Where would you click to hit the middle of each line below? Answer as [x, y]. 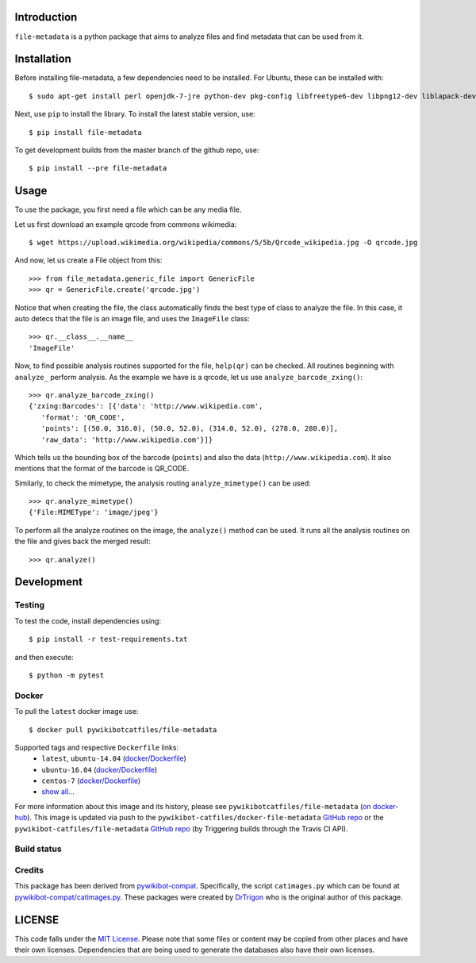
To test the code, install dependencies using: [88, 621]
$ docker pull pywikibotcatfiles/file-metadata [123, 729]
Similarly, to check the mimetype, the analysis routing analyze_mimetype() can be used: [163, 483]
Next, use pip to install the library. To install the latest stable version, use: [135, 114]
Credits [29, 870]
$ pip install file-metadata [85, 132]
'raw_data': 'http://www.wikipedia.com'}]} [127, 439]
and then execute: [44, 657]
